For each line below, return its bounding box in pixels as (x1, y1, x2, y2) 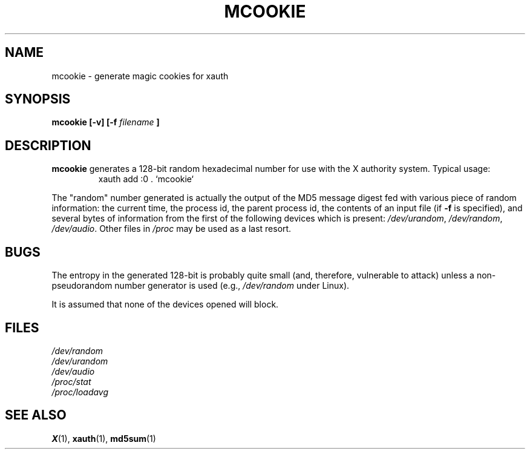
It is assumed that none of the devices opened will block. (51, 299, 279, 310)
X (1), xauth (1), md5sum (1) (51, 433, 156, 444)
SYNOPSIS (5, 91, 71, 107)
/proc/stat (51, 376, 91, 387)
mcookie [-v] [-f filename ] (51, 117, 160, 128)
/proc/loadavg (51, 386, 109, 397)
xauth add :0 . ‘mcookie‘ (98, 174, 194, 185)
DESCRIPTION (5, 137, 91, 153)
